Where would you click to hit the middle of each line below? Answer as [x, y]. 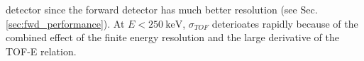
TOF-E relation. [41, 51]
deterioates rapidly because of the [285, 23]
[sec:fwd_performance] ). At [65, 23]
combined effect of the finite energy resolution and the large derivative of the [172, 37]
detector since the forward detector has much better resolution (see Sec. [162, 9]
